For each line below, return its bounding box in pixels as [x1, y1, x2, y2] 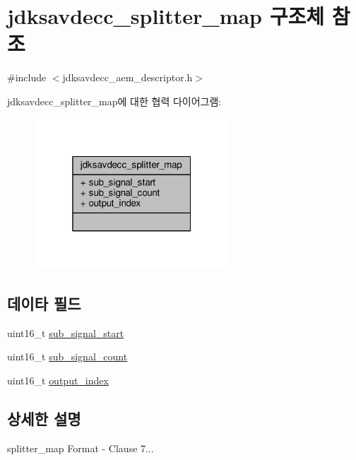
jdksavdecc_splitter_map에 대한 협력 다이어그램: [7, 93, 222, 108]
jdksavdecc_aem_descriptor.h [62, 70, 193, 85]
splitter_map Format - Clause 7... [7, 440, 154, 455]
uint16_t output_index [7, 372, 109, 387]
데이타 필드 [7, 292, 81, 314]
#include [7, 70, 47, 85]
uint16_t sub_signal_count [7, 349, 128, 364]
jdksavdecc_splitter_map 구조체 [7, 1, 325, 30]
